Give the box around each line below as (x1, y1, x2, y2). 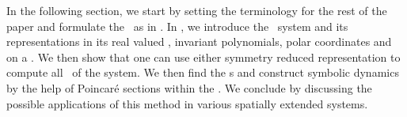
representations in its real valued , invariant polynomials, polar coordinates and (6, 33, 392, 50)
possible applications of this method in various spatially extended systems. (6, 95, 368, 111)
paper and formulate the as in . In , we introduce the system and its (6, 17, 348, 34)
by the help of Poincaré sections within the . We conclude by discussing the (6, 79, 372, 96)
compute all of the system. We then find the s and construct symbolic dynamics (6, 64, 399, 81)
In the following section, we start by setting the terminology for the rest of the (6, 2, 387, 18)
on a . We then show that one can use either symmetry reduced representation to (6, 48, 401, 65)
